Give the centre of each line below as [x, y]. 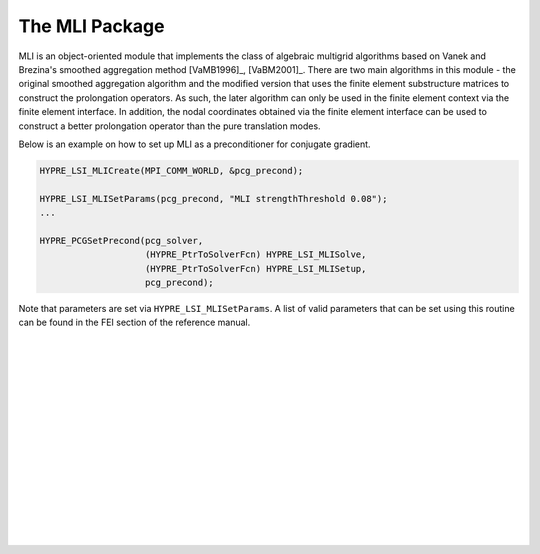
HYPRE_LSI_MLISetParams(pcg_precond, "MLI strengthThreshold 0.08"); [213, 198]
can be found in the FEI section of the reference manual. [134, 322]
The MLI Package [91, 26]
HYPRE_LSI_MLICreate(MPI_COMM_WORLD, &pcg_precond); [171, 170]
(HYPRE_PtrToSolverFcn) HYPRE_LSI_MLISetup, [256, 268]
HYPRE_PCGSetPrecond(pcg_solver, [121, 240]
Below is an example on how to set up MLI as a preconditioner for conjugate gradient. [194, 144]
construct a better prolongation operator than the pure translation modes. [169, 126]
